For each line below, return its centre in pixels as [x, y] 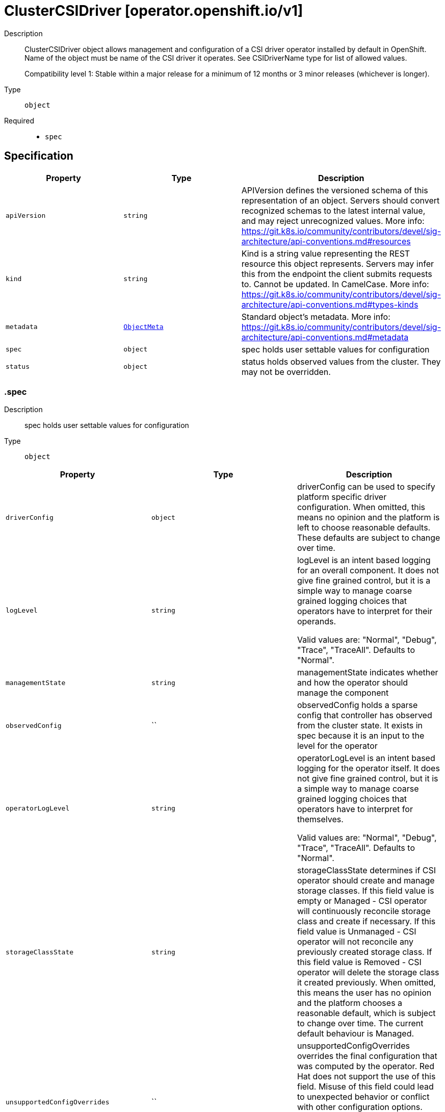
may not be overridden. [286, 372]
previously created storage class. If [364, 952]
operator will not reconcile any [355, 942]
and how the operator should [352, 683]
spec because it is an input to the [361, 736]
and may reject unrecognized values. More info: [333, 221]
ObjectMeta [143, 327]
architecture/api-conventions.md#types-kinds [330, 304]
